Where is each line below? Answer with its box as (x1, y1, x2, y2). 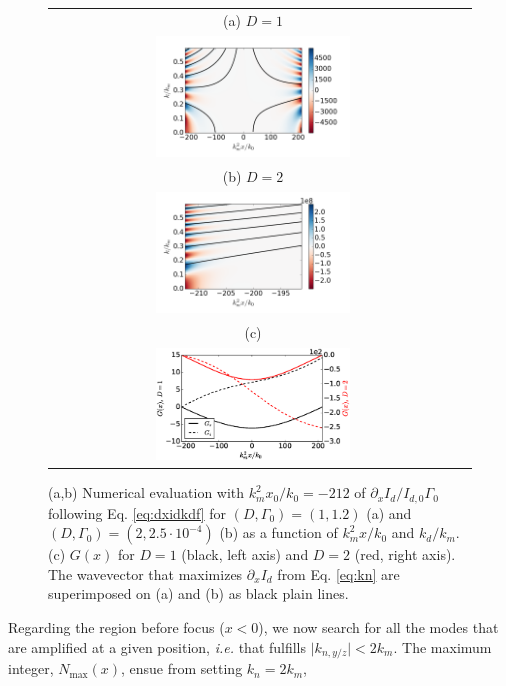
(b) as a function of (219, 522, 338, 543)
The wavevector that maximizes (48, 563, 243, 584)
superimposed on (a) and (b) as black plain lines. (48, 583, 349, 604)
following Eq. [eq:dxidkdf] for (48, 502, 227, 523)
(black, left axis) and (181, 544, 309, 565)
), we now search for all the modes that (258, 617, 499, 638)
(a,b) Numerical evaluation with (48, 482, 245, 503)
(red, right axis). (354, 544, 456, 565)
